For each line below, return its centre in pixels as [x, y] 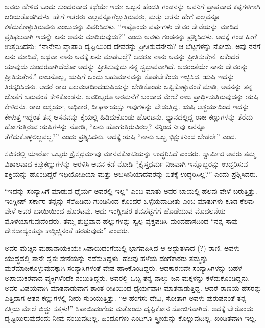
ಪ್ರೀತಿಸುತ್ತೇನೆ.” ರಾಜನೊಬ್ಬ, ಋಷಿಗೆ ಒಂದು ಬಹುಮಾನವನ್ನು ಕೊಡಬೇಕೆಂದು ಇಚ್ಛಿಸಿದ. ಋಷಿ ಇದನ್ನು [120, 76]
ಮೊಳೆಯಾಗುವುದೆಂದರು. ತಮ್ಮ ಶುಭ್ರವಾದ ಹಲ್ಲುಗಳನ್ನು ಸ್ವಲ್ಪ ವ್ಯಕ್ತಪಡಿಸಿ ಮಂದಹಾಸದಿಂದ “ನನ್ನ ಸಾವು [121, 220]
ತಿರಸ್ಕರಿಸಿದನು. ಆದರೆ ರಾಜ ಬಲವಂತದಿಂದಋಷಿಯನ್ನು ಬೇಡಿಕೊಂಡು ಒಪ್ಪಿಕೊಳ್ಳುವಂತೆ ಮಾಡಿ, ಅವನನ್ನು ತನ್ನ [129, 86]
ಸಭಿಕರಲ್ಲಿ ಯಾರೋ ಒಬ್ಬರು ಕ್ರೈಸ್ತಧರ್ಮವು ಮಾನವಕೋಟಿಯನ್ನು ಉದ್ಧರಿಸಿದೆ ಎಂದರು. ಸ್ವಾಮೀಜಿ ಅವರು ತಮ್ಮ [130, 154]
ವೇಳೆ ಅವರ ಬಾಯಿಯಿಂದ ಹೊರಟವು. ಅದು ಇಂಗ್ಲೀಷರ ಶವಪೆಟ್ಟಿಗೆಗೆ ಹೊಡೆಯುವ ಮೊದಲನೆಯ [115, 211]
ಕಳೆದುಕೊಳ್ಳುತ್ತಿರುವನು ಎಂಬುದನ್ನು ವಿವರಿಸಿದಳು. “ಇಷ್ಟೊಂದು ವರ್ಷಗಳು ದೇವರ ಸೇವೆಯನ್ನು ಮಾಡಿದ [122, 26]
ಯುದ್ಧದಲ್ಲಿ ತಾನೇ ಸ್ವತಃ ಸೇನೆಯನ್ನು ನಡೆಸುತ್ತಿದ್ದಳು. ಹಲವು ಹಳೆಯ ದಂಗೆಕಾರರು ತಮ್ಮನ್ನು [106, 258]
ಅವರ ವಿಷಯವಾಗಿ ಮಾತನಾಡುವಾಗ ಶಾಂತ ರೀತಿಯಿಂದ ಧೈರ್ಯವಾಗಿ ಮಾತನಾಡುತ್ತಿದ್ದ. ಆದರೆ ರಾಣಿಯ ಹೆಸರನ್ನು [133, 288]
